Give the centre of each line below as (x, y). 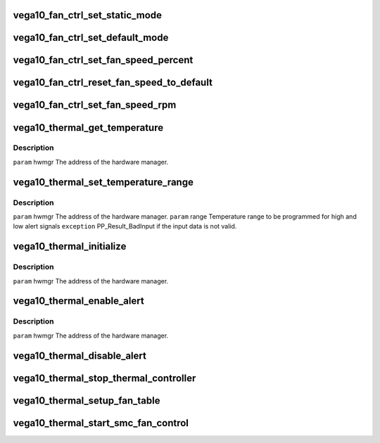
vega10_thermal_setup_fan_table (87, 400)
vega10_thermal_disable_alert (80, 355)
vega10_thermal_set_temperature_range (103, 182)
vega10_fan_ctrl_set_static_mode (87, 15)
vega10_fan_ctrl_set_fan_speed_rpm (95, 105)
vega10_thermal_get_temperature (88, 128)
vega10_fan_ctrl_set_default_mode (91, 38)
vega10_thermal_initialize (70, 246)
